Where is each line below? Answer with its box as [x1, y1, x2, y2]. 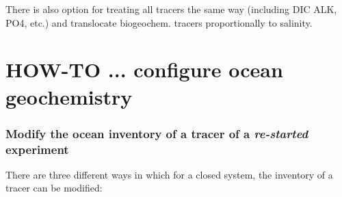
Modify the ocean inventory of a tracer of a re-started [5, 124, 308, 142]
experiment [5, 140, 69, 157]
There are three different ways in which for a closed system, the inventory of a [5, 167, 333, 181]
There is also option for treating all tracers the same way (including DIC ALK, [5, 2, 337, 16]
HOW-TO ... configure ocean [5, 55, 283, 83]
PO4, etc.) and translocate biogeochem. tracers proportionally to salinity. [5, 15, 313, 29]
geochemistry [5, 82, 133, 110]
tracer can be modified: [5, 181, 103, 195]
